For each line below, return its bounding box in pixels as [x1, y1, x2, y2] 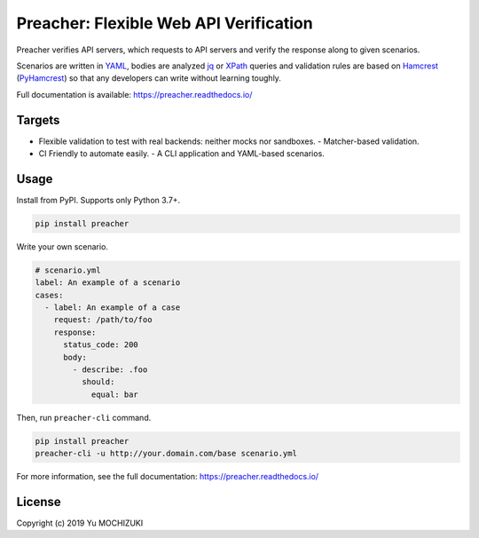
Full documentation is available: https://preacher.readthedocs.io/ [16, 89, 253, 99]
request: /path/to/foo [53, 315, 153, 325]
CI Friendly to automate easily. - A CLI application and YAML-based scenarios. [38, 148, 326, 159]
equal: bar [90, 389, 139, 400]
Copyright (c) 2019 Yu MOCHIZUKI [16, 518, 144, 528]
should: [81, 377, 115, 387]
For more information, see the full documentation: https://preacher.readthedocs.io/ [16, 471, 319, 482]
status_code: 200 [63, 340, 139, 350]
